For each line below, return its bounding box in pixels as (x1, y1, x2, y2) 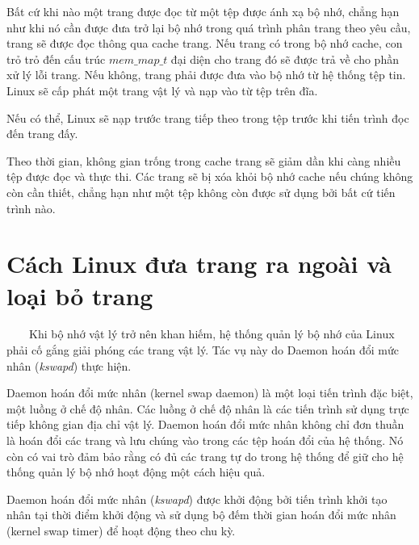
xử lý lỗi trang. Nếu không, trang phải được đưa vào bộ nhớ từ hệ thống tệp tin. (6, 66, 406, 83)
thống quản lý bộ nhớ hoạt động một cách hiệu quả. (6, 463, 266, 480)
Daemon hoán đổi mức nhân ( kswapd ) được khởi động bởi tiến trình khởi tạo (6, 490, 388, 507)
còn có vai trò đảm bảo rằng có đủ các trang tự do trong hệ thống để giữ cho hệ (6, 447, 404, 464)
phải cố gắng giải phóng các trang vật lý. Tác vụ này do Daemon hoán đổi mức (6, 342, 399, 358)
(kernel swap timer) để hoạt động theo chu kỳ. (6, 522, 236, 539)
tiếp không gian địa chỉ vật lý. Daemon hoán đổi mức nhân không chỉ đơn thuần (6, 416, 404, 433)
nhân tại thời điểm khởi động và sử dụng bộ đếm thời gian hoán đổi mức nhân (6, 506, 396, 523)
